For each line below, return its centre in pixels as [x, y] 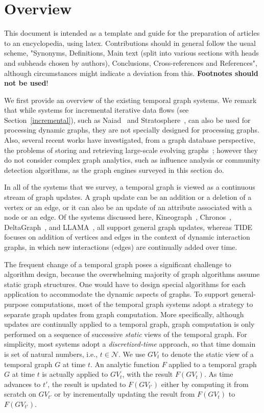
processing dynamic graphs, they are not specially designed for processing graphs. [132, 130]
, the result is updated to [87, 384]
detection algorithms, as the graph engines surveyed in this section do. [114, 170]
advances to [22, 384]
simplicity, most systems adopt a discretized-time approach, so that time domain [130, 344]
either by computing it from [205, 384]
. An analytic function [125, 364]
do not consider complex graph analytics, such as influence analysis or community [132, 160]
